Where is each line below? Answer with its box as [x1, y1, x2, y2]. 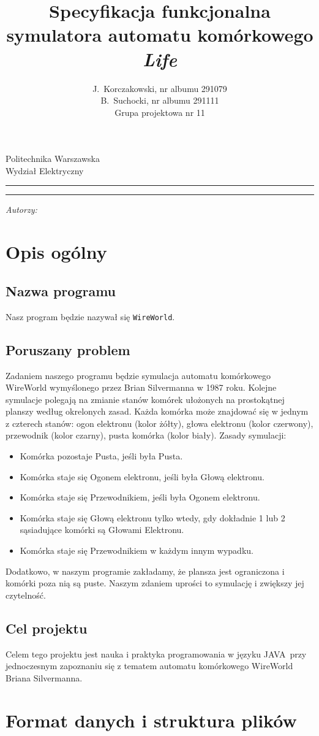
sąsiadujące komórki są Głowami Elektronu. [20, 523, 184, 536]
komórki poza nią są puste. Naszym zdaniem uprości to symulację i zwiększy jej [6, 577, 304, 589]
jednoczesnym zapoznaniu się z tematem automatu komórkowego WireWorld [6, 659, 293, 672]
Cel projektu [6, 618, 88, 637]
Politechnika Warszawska [6, 152, 100, 165]
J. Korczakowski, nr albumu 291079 [92, 82, 227, 94]
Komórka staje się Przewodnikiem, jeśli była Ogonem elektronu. [20, 491, 260, 504]
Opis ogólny [6, 239, 107, 264]
